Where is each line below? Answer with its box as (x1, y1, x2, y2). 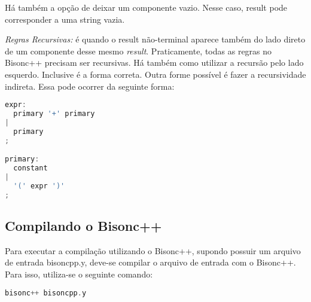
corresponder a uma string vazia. (5, 13, 125, 25)
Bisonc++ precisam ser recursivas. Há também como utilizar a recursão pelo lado (5, 56, 304, 69)
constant (13, 164, 48, 173)
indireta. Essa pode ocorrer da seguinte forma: (5, 80, 175, 92)
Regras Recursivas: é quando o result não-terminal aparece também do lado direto (5, 33, 306, 45)
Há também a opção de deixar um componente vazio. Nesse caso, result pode (5, 1, 288, 13)
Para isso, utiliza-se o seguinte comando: (5, 267, 153, 280)
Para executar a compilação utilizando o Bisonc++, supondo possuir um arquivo (5, 244, 301, 257)
